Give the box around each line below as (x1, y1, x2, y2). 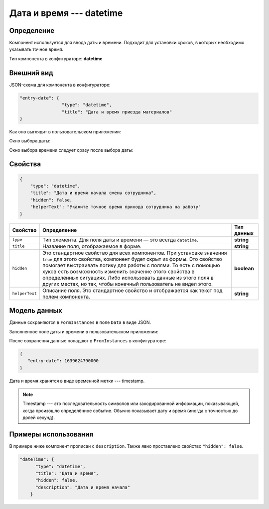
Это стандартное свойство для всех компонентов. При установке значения (42, 249, 227, 256)
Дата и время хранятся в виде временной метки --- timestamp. (9, 378, 145, 384)
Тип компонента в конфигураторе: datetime (9, 55, 103, 62)
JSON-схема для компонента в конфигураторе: (9, 82, 111, 88)
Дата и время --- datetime (9, 7, 123, 18)
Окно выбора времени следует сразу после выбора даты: (9, 147, 134, 153)
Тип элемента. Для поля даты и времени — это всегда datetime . (42, 236, 199, 243)
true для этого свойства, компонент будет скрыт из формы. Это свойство (42, 255, 223, 262)
